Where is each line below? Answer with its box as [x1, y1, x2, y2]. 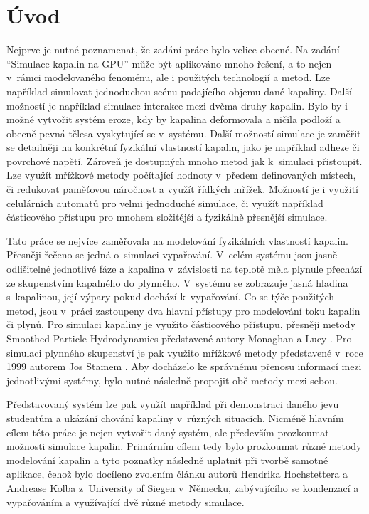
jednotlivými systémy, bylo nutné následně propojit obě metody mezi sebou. [6, 372, 338, 387]
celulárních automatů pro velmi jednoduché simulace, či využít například [6, 195, 323, 210]
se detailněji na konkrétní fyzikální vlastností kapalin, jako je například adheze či [6, 140, 360, 154]
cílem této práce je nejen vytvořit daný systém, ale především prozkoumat [6, 424, 329, 439]
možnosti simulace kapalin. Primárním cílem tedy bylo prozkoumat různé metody [6, 439, 362, 453]
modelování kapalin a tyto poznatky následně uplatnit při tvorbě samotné [6, 452, 328, 467]
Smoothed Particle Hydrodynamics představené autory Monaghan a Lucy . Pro [6, 331, 352, 345]
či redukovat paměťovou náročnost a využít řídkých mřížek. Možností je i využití [6, 182, 358, 196]
